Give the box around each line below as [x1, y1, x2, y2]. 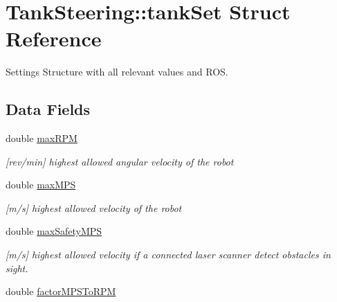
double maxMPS [6, 177, 76, 192]
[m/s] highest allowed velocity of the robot [6, 200, 182, 215]
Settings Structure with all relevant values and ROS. [6, 64, 228, 79]
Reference [6, 24, 102, 53]
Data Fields [6, 98, 91, 120]
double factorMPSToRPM [6, 284, 116, 299]
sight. [6, 260, 28, 275]
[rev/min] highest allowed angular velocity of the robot [6, 154, 234, 168]
